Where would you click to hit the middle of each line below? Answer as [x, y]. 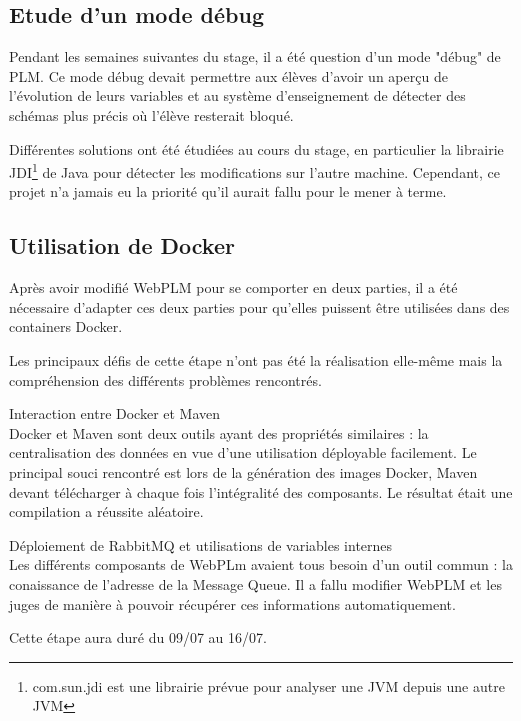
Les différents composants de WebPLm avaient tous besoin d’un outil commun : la [261, 564]
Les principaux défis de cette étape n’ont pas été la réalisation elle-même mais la [256, 360]
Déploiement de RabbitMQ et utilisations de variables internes [201, 544]
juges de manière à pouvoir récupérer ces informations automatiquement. [232, 603]
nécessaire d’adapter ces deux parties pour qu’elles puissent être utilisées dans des [259, 306]
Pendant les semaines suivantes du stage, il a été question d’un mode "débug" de [255, 56]
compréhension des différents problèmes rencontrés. [165, 379]
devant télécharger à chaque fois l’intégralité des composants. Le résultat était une [261, 491]
